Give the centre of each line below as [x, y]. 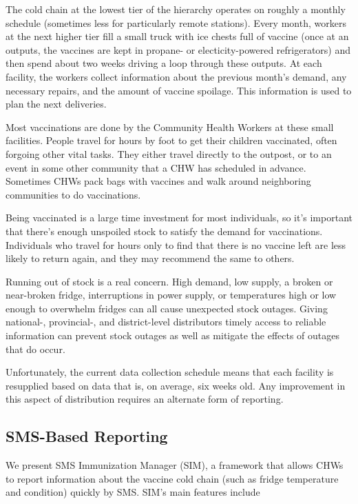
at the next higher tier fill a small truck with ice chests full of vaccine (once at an [177, 36]
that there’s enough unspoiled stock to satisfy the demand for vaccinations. [164, 231]
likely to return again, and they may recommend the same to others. [150, 258]
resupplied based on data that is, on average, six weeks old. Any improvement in [176, 385]
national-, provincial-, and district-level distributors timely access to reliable [166, 322]
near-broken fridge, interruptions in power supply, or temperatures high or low [171, 295]
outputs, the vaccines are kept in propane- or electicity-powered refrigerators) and [178, 49]
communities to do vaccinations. [73, 194]
